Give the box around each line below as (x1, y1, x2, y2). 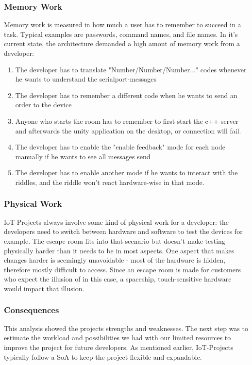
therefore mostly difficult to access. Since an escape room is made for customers (4, 264, 241, 274)
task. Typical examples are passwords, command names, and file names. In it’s (4, 29, 238, 39)
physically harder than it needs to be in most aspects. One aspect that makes (4, 245, 235, 255)
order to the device (15, 100, 72, 110)
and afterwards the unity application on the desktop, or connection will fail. (15, 125, 241, 135)
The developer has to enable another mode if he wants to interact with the (15, 167, 238, 178)
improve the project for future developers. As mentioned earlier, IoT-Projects (4, 342, 234, 352)
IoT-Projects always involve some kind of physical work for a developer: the (4, 216, 229, 227)
